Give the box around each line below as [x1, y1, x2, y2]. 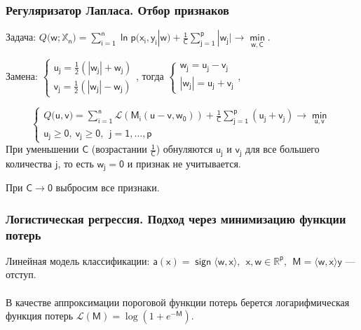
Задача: [6, 29, 36, 44]
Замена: [6, 69, 38, 83]
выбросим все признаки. [55, 180, 160, 195]
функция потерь [6, 308, 74, 323]
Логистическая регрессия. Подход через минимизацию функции [6, 209, 346, 227]
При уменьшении [6, 142, 79, 156]
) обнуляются [156, 142, 213, 156]
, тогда [135, 69, 164, 83]
